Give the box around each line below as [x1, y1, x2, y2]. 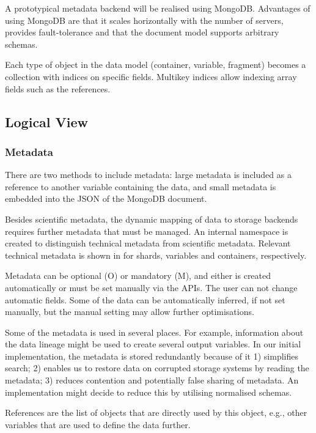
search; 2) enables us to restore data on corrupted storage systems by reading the [5, 361, 309, 374]
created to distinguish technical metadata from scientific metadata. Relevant [5, 237, 291, 250]
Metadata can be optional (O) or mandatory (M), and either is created [5, 269, 271, 282]
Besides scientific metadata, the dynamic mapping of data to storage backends [5, 212, 298, 225]
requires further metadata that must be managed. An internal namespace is [5, 224, 288, 237]
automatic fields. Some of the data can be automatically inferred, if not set [5, 293, 285, 306]
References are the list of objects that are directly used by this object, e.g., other [5, 406, 307, 419]
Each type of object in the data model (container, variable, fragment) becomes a [5, 58, 306, 71]
